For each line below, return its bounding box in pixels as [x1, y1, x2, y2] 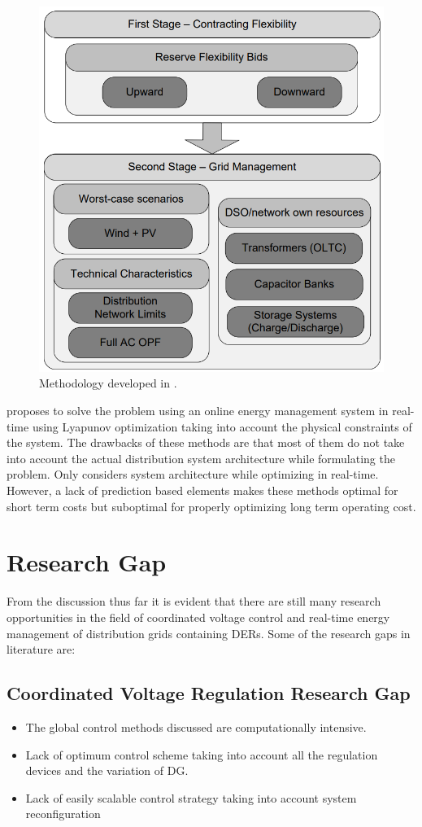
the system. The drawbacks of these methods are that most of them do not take [7, 434, 405, 451]
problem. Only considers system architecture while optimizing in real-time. [7, 466, 379, 483]
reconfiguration [25, 805, 101, 822]
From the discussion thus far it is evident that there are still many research [7, 593, 381, 610]
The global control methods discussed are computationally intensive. [25, 718, 367, 735]
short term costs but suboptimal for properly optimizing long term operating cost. [7, 497, 416, 514]
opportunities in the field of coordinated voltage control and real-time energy [7, 608, 390, 625]
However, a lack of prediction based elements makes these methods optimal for [7, 482, 398, 499]
